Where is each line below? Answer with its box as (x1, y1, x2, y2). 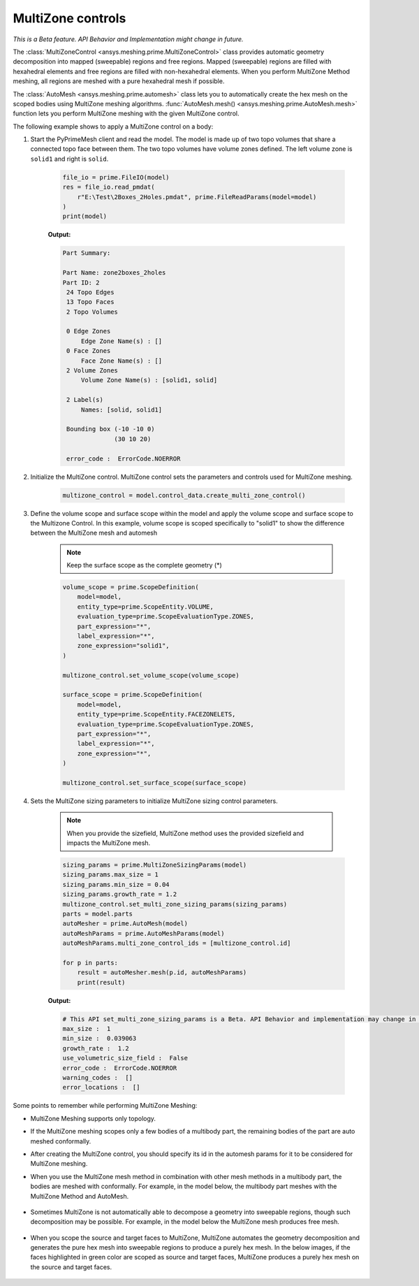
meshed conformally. (30, 1136, 91, 1146)
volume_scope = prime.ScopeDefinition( (62, 584, 199, 591)
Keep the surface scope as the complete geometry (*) (66, 561, 223, 570)
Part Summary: (62, 249, 111, 257)
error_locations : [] (62, 1083, 140, 1092)
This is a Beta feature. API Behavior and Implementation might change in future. (13, 35, 244, 43)
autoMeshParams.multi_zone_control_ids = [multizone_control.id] (62, 939, 291, 947)
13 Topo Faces (66, 298, 115, 306)
